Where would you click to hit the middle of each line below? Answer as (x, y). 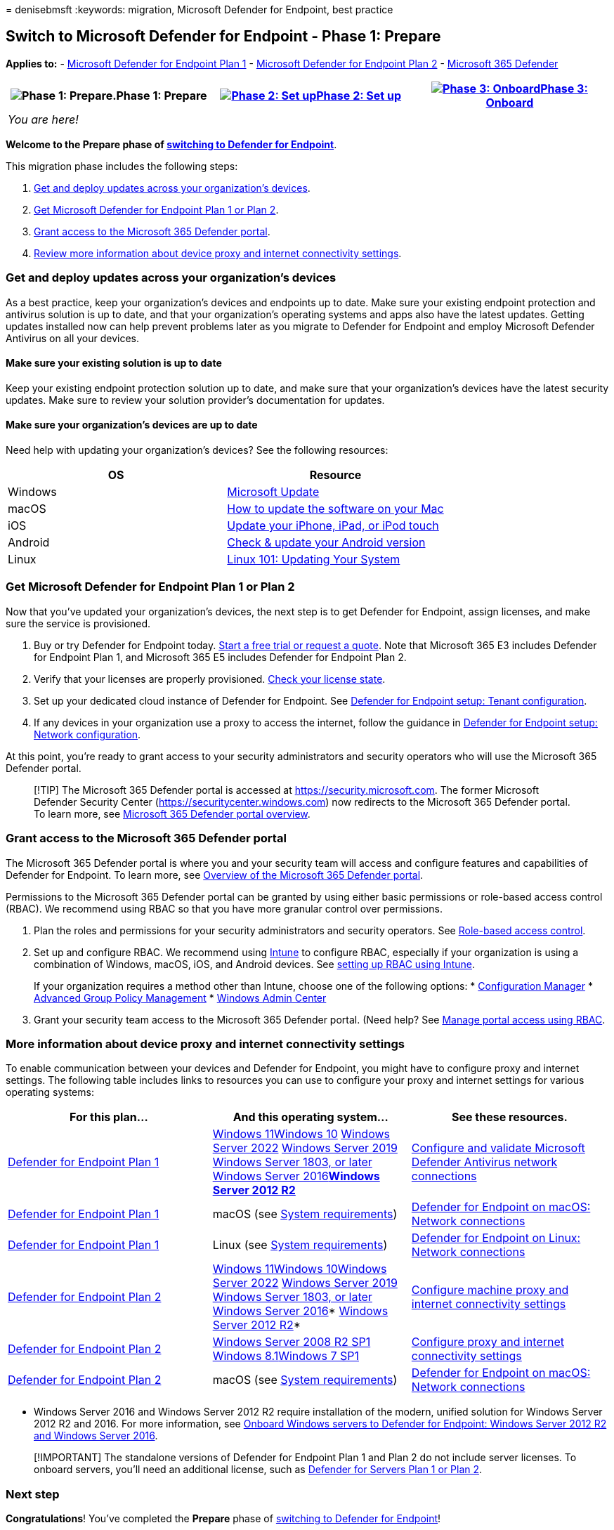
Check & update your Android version (326, 543)
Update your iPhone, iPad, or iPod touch (333, 526)
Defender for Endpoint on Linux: (496, 1238)
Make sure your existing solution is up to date (114, 363)
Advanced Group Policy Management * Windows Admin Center (180, 998)
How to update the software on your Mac (335, 509)
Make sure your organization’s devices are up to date (132, 425)
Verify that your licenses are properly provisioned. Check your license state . (210, 679)
